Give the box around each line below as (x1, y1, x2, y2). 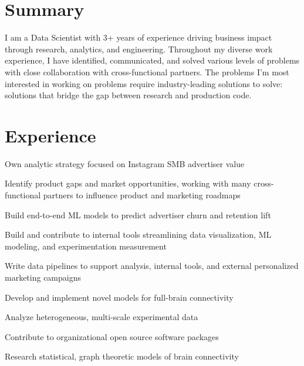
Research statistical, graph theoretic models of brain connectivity (5, 350, 239, 362)
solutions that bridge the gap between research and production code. (5, 89, 252, 101)
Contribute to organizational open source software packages (5, 330, 219, 342)
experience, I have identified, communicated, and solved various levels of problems (5, 54, 300, 66)
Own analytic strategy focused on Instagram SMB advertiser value (5, 157, 245, 169)
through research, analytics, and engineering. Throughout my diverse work (5, 42, 273, 55)
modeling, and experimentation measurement (5, 239, 167, 252)
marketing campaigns (5, 271, 82, 283)
